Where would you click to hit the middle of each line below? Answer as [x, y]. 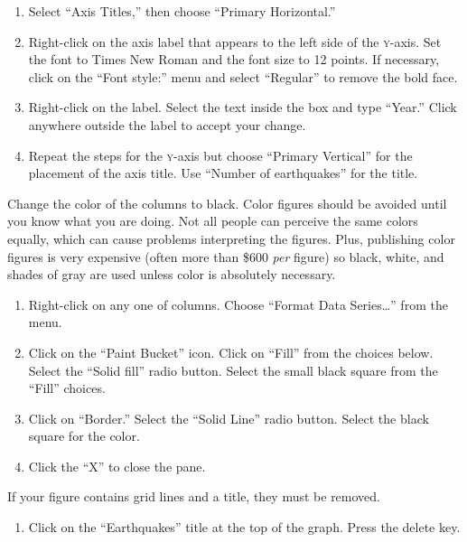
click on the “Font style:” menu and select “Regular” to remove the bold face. [243, 76]
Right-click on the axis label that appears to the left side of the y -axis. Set [235, 41]
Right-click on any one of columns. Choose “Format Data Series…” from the [238, 304]
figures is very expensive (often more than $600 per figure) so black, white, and [226, 256]
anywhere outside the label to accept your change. [167, 124]
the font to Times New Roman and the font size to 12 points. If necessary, [234, 59]
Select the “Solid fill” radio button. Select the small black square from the [233, 370]
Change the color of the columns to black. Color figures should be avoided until [227, 203]
